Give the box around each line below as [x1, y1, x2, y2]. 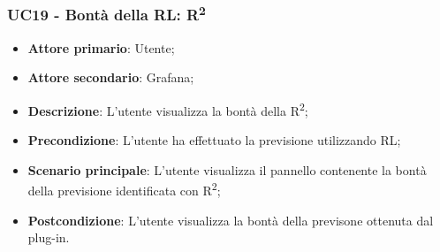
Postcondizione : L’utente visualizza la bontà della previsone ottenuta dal [27, 210, 434, 229]
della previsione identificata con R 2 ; [27, 179, 221, 199]
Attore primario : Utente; [27, 38, 175, 57]
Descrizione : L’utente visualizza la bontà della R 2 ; [27, 98, 308, 119]
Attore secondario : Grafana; [27, 68, 194, 87]
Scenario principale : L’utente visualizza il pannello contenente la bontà [27, 160, 427, 179]
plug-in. [27, 228, 70, 247]
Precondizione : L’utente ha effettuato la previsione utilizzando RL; [27, 131, 401, 149]
